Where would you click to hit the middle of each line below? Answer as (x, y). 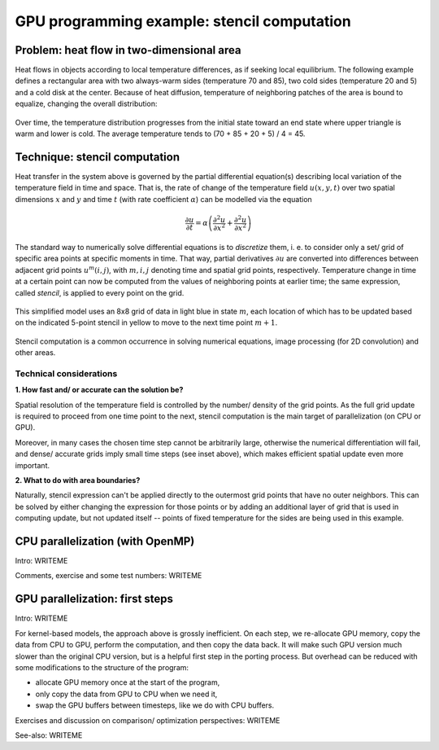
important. (33, 465)
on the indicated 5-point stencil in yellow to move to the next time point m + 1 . (146, 322)
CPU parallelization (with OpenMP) (105, 541)
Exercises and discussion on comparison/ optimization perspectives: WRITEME (148, 720)
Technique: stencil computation (98, 157)
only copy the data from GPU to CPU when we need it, (126, 694)
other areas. (35, 353)
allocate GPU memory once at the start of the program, (128, 682)
